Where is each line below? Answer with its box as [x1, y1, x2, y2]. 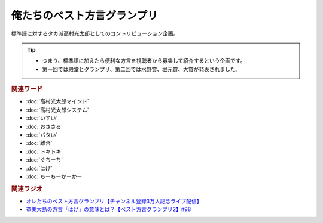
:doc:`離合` [26, 140, 53, 147]
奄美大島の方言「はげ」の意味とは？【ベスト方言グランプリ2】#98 [26, 206, 191, 213]
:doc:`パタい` [26, 131, 58, 138]
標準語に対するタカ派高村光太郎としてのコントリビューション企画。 [11, 30, 179, 37]
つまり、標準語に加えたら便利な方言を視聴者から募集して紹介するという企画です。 [42, 57, 246, 64]
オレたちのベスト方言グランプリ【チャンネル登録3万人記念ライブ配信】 [26, 197, 203, 205]
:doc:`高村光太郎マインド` [26, 98, 90, 105]
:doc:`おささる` [26, 123, 63, 130]
